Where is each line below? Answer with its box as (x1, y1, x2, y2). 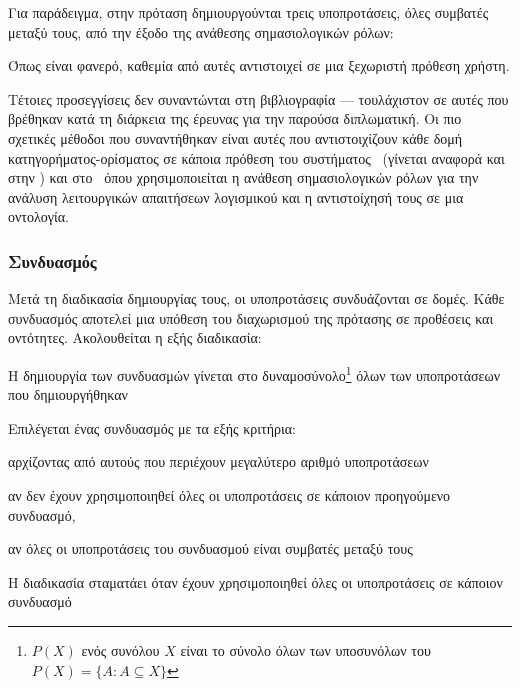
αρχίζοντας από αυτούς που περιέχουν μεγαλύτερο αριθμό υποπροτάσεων (8, 451, 429, 472)
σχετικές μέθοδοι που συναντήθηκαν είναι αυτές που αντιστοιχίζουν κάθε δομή (8, 127, 463, 148)
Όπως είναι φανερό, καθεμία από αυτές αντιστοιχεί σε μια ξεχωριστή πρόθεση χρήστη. (8, 55, 510, 76)
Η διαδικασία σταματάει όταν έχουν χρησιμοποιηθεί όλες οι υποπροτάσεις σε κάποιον (8, 571, 503, 592)
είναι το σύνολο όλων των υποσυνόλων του (180, 639, 431, 660)
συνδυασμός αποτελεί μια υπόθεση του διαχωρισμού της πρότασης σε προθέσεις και (8, 307, 494, 328)
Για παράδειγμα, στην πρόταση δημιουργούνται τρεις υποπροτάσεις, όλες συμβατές (8, 2, 489, 22)
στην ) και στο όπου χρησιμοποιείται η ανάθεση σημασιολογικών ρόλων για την (8, 167, 479, 188)
